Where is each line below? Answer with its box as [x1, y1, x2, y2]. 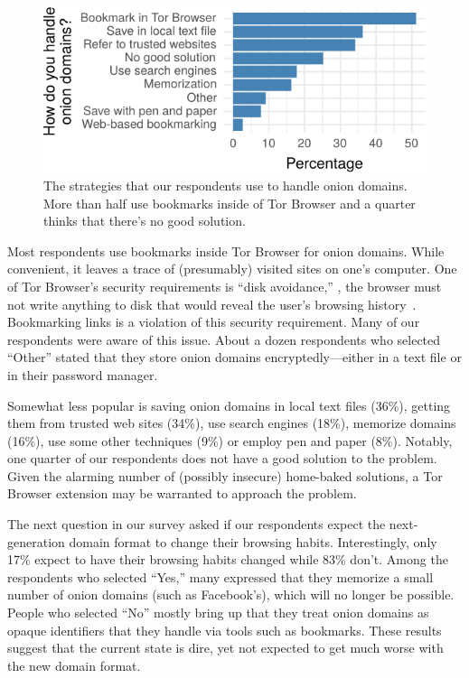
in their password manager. [7, 365, 158, 384]
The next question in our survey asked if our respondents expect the [7, 515, 386, 534]
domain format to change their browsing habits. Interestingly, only [69, 532, 437, 551]
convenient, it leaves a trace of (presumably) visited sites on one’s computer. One [7, 259, 457, 278]
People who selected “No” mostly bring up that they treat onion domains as [7, 603, 429, 622]
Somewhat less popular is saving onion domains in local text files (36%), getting [7, 395, 451, 414]
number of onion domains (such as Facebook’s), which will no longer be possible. [7, 585, 455, 604]
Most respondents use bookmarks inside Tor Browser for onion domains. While [7, 241, 445, 260]
